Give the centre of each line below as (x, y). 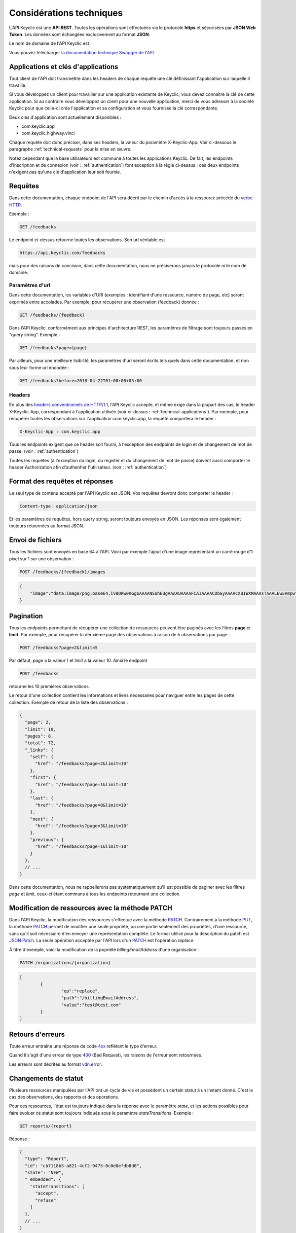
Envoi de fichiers (36, 540)
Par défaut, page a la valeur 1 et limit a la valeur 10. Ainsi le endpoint (78, 660)
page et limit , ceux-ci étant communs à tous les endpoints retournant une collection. (95, 894)
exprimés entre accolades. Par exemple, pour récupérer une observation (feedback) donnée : (104, 302)
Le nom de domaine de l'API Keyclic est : (51, 43)
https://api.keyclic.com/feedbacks (62, 253)
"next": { (42, 819)
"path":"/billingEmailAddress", (100, 998)
